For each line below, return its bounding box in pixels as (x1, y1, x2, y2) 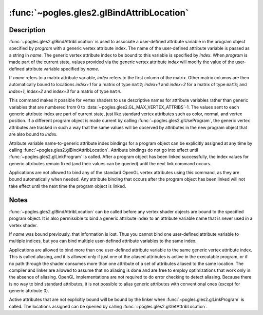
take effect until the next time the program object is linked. (9, 183, 126, 189)
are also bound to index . (9, 131, 58, 137)
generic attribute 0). (9, 288, 50, 294)
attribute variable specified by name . (25, 66, 99, 71)
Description (9, 26, 46, 34)
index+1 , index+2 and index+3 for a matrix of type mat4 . (9, 88, 122, 94)
